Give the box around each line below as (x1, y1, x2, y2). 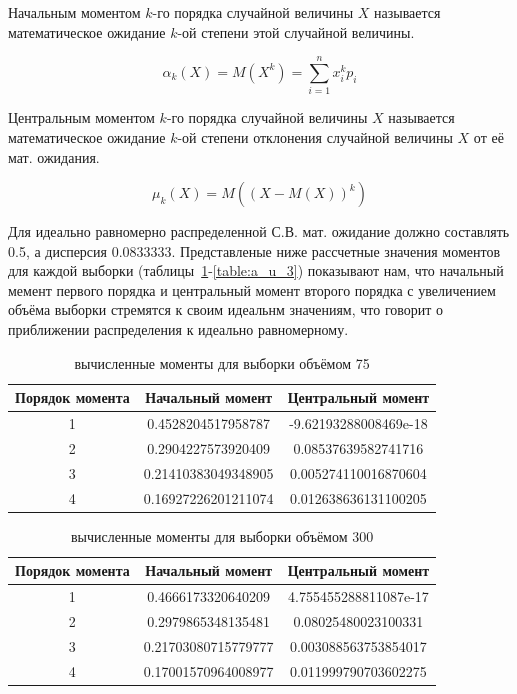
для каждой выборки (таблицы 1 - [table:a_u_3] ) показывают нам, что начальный (8, 260, 504, 281)
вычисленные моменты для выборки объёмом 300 (70, 525, 374, 546)
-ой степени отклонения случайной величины (177, 126, 453, 147)
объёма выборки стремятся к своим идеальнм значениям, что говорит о (8, 299, 444, 320)
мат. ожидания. (8, 146, 100, 167)
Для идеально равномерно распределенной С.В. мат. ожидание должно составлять (8, 221, 510, 242)
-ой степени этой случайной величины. (177, 21, 415, 42)
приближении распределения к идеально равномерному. (8, 319, 349, 340)
